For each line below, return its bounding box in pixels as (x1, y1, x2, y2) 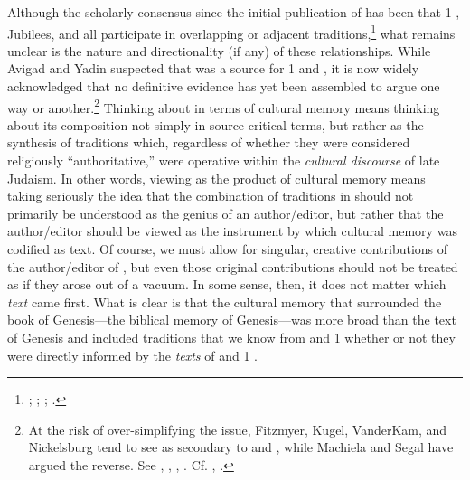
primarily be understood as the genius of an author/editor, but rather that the (7, 203, 444, 222)
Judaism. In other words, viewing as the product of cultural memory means (7, 168, 426, 187)
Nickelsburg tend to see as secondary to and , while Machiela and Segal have (28, 438, 454, 456)
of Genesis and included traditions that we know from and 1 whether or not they (7, 328, 456, 346)
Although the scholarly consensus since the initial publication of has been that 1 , (7, 3, 460, 21)
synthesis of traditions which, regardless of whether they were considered (7, 133, 410, 152)
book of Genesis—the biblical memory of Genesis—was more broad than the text (7, 310, 456, 329)
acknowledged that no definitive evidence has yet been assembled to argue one (7, 77, 440, 96)
